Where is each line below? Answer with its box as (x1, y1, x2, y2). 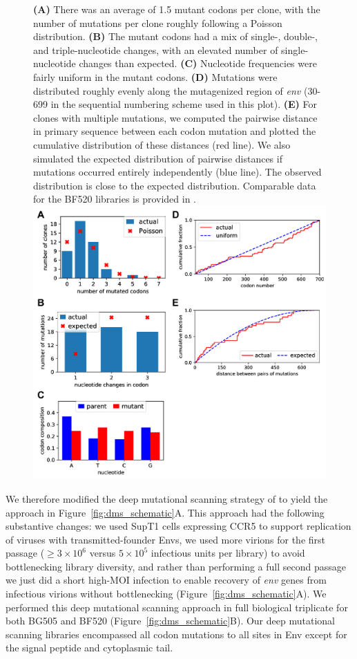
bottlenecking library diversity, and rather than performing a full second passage (6, 559, 346, 573)
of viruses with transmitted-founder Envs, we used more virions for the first (6, 532, 326, 546)
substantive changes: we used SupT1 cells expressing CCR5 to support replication (6, 519, 351, 533)
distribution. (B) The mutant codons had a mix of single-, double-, (33, 29, 318, 44)
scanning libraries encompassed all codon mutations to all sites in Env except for (6, 626, 347, 641)
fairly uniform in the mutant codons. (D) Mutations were (33, 69, 278, 84)
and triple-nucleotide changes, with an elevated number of (33, 42, 278, 57)
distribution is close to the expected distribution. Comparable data (33, 178, 316, 192)
